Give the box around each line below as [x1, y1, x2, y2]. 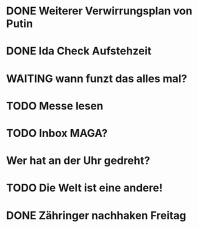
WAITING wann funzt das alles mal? [6, 72, 187, 85]
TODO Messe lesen [6, 99, 103, 113]
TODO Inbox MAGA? [6, 126, 108, 140]
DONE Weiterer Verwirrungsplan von [6, 4, 193, 18]
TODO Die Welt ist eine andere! [6, 181, 163, 195]
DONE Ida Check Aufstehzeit [6, 44, 152, 58]
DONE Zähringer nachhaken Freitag [6, 208, 187, 222]
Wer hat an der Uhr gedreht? [6, 154, 151, 168]
